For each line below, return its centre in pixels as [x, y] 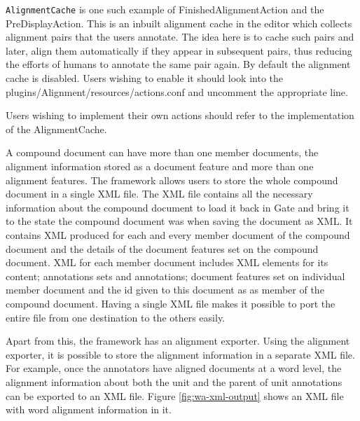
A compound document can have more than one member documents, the [162, 152]
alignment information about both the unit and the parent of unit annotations [174, 381]
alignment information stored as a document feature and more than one [160, 166]
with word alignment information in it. [89, 409]
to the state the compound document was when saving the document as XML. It [179, 221]
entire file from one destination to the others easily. [116, 317]
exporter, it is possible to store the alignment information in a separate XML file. [180, 354]
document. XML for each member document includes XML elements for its [167, 262]
